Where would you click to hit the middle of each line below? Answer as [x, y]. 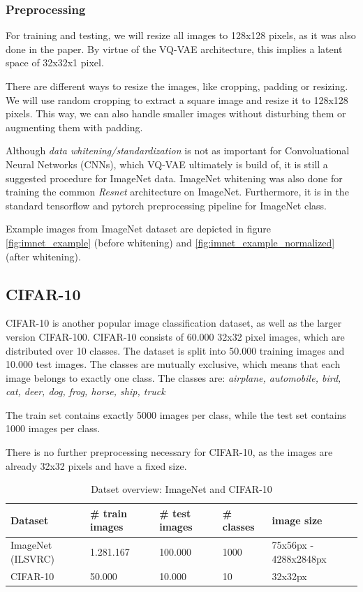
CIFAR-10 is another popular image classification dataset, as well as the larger [174, 323]
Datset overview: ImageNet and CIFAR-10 [181, 489]
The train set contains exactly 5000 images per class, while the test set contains [176, 414]
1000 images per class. [53, 428]
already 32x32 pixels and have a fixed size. [96, 465]
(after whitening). [43, 256]
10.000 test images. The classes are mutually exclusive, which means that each [173, 364]
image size [297, 520]
